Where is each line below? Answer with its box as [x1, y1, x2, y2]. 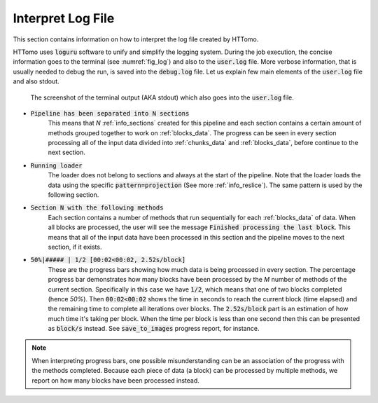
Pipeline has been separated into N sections [30, 109, 190, 117]
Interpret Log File [13, 11, 115, 26]
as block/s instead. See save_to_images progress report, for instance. [48, 325, 260, 333]
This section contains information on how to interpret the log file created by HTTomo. [13, 35, 259, 43]
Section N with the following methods [30, 204, 164, 212]
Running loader [30, 161, 83, 170]
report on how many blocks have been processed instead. [31, 376, 199, 385]
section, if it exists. [48, 243, 102, 251]
